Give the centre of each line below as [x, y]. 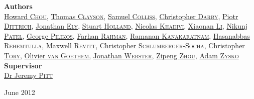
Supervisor [23, 65]
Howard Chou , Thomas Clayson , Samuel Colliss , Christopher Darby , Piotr [121, 16]
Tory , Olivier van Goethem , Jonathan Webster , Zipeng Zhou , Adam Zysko [121, 55]
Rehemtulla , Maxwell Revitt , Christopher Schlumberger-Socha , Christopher [124, 45]
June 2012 [20, 92]
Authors [18, 6]
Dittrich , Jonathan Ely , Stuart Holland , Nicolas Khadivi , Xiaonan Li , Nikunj [126, 26]
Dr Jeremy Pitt [28, 75]
